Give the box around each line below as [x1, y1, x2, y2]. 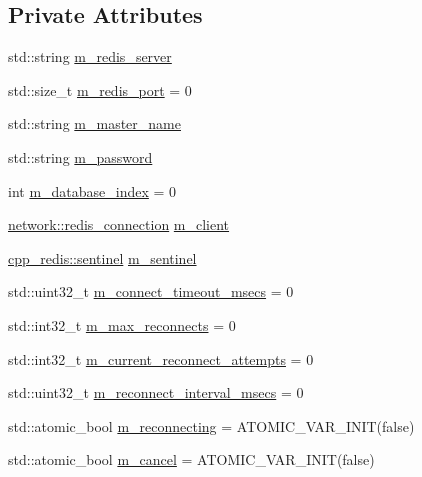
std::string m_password [8, 146, 153, 167]
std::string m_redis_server [8, 46, 172, 67]
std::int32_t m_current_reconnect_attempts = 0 [8, 348, 314, 369]
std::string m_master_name [8, 113, 181, 134]
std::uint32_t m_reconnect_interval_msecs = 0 [8, 382, 304, 403]
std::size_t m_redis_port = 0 [8, 79, 192, 100]
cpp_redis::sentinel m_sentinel [8, 247, 197, 268]
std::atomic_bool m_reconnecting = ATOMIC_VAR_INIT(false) [8, 415, 415, 436]
